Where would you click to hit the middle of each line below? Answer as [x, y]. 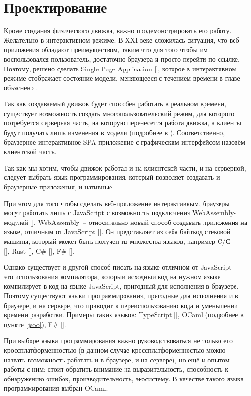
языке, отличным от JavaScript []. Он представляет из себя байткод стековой [117, 232]
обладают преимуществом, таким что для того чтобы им [125, 49]
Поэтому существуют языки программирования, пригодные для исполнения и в [121, 295]
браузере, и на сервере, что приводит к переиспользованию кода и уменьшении [121, 305]
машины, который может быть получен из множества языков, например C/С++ [122, 241]
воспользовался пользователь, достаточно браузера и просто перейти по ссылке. [122, 59]
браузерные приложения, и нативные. [59, 187]
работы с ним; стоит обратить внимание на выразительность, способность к [116, 369]
